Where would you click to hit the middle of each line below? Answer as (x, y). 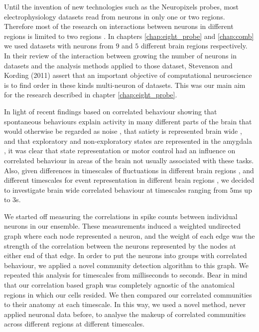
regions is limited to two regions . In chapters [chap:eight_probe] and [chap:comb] (129, 36)
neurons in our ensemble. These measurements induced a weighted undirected (122, 226)
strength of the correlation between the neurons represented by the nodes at (120, 245)
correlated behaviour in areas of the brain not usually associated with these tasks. (129, 160)
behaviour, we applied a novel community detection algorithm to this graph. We (126, 265)
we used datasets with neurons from (59, 46)
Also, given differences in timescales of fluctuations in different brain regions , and (129, 170)
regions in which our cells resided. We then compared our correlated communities (128, 294)
